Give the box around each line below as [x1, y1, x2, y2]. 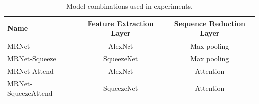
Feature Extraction [87, 18, 154, 28]
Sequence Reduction [174, 18, 245, 28]
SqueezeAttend [7, 88, 53, 98]
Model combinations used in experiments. [66, 1, 193, 11]
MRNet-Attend [7, 65, 54, 76]
